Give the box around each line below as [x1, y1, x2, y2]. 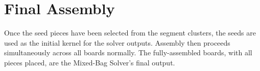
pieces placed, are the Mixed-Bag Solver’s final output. [4, 57, 175, 67]
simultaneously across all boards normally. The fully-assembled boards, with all [4, 47, 252, 58]
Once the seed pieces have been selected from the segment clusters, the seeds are [4, 27, 256, 38]
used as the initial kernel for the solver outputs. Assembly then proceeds [4, 37, 230, 48]
